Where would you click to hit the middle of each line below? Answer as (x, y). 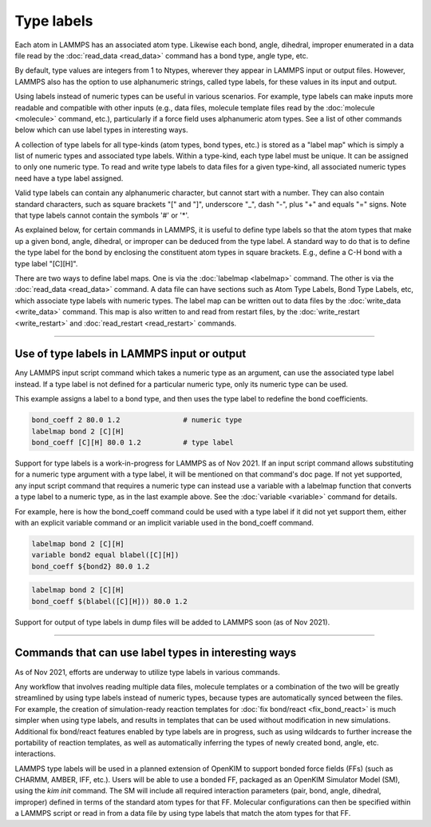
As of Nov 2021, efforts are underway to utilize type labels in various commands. (147, 672)
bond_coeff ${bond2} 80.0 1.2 (91, 566)
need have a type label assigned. (69, 178)
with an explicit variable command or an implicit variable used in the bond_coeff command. (164, 522)
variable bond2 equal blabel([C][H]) (105, 555)
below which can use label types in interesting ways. (101, 130)
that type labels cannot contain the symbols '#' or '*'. (102, 215)
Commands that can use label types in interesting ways (156, 653)
